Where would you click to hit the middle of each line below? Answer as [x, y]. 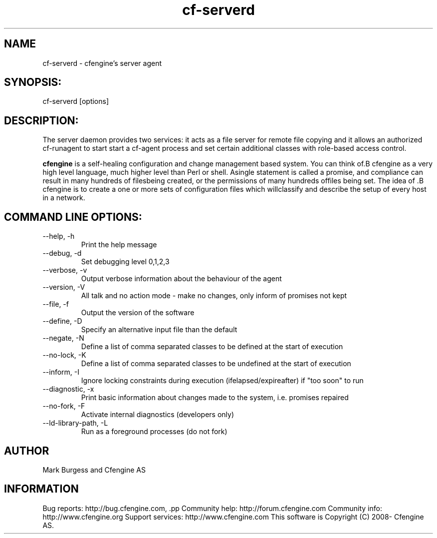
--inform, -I [61, 372]
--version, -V [64, 287]
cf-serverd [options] [76, 101]
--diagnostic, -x [68, 389]
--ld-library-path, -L [75, 423]
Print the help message [119, 245]
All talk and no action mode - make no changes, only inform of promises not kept [214, 296]
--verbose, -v [65, 270]
